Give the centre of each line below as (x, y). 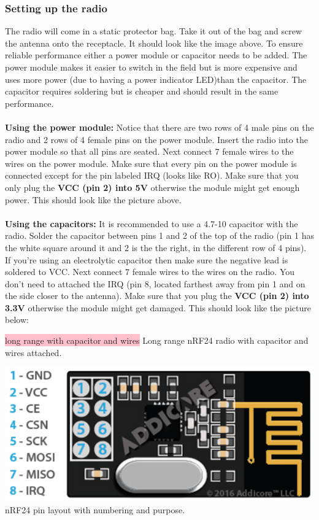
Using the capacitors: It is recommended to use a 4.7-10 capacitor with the (152, 223)
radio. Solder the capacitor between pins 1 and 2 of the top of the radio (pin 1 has (159, 235)
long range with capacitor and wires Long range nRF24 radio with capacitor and (157, 340)
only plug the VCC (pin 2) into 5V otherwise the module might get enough (152, 187)
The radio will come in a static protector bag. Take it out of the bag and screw (154, 31)
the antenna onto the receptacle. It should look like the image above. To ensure (154, 43)
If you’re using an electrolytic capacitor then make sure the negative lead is (147, 259)
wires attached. (33, 352)
